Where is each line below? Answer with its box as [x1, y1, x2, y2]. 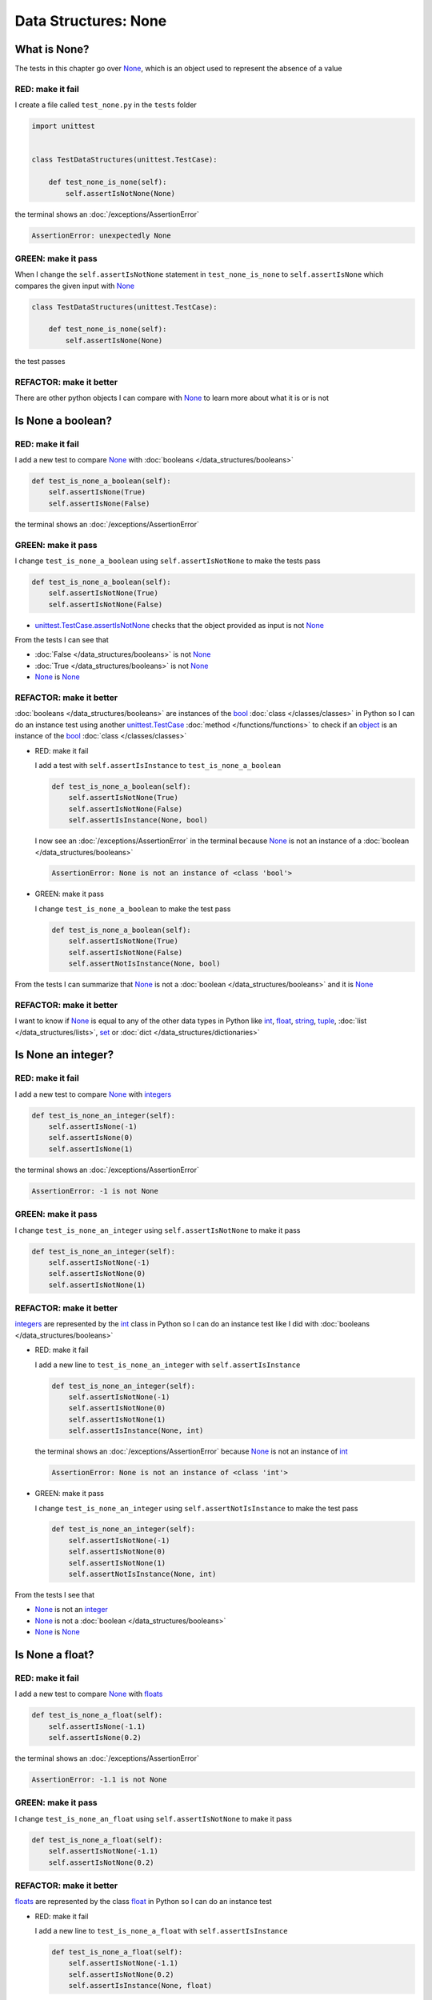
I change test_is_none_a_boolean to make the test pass [34, 904, 231, 914]
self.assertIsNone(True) [48, 488, 146, 497]
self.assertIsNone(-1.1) [48, 1722, 146, 1731]
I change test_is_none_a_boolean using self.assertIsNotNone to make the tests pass [14, 556, 321, 566]
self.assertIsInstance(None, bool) [68, 816, 208, 825]
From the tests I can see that [14, 635, 110, 645]
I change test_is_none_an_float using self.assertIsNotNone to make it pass [14, 1814, 292, 1823]
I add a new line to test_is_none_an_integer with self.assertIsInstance [34, 1360, 301, 1370]
